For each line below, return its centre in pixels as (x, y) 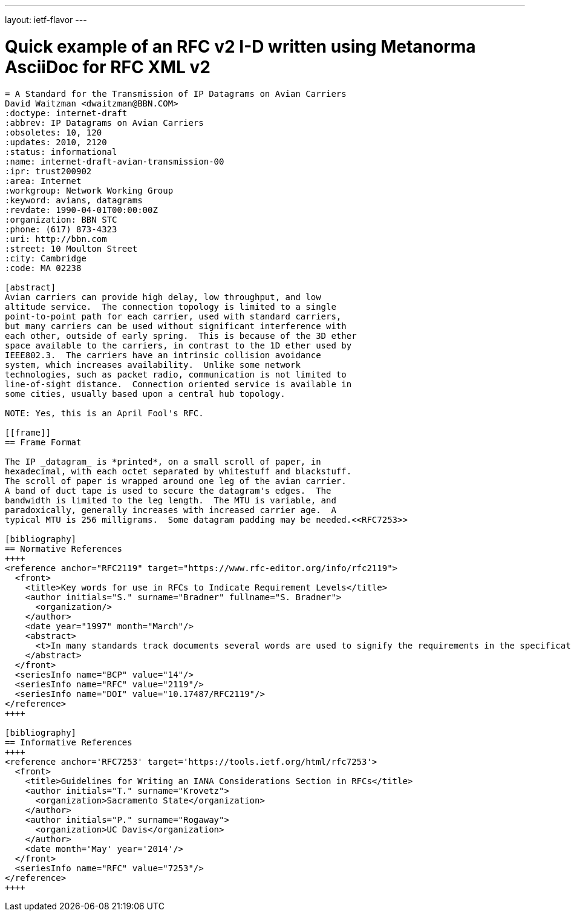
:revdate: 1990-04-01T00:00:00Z (81, 210)
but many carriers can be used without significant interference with (176, 326)
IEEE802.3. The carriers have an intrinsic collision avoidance (163, 355)
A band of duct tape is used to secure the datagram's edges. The (168, 490)
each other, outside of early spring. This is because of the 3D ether (181, 335)
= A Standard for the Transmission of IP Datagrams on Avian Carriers (176, 93)
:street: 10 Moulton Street (71, 248)
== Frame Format (43, 442)
